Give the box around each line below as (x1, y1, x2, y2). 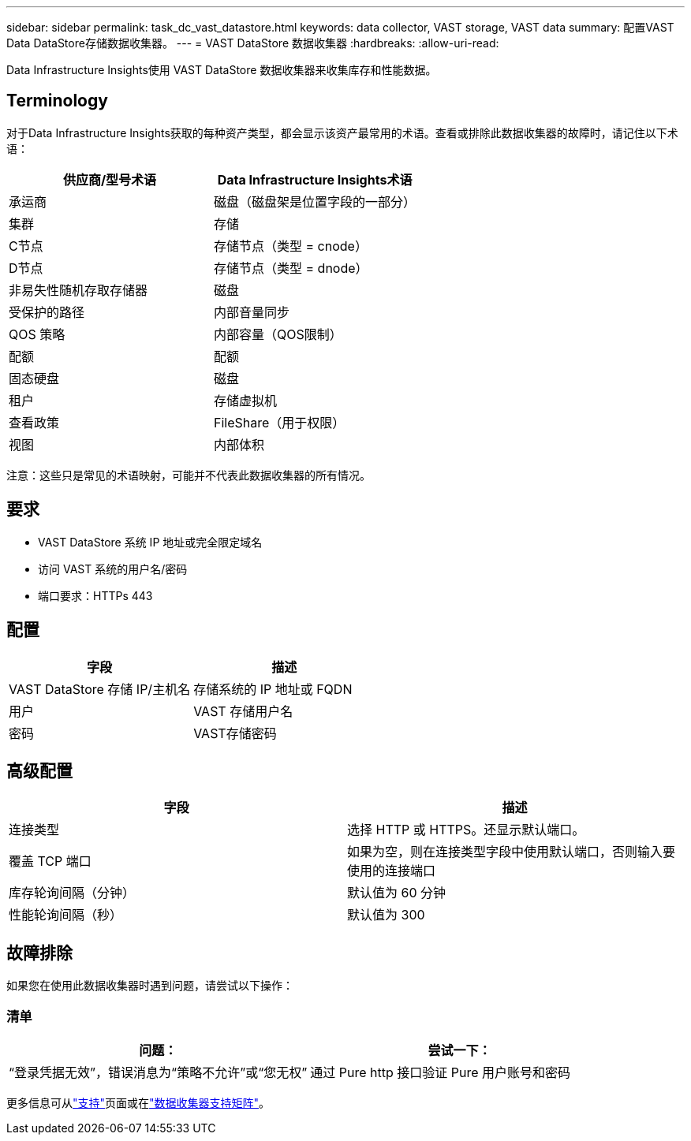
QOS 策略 (9, 326, 65, 342)
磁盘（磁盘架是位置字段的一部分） (214, 193, 416, 210)
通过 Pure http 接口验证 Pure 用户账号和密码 (310, 1064, 571, 1080)
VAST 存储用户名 (193, 703, 293, 719)
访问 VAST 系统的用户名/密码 (38, 561, 188, 576)
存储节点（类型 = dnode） (214, 259, 368, 276)
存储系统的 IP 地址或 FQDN (193, 680, 353, 697)
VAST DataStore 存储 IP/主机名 (9, 680, 191, 697)
